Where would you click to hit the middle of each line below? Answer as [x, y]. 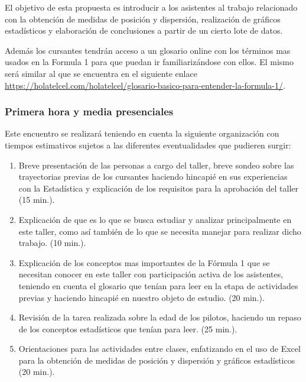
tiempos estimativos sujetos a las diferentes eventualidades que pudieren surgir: [148, 145]
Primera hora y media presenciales [89, 111]
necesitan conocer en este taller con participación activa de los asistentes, [151, 274]
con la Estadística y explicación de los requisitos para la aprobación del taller [159, 188]
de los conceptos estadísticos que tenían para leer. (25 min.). [128, 328]
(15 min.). [37, 200]
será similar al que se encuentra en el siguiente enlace [101, 73]
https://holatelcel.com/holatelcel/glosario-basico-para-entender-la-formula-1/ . [145, 85]
